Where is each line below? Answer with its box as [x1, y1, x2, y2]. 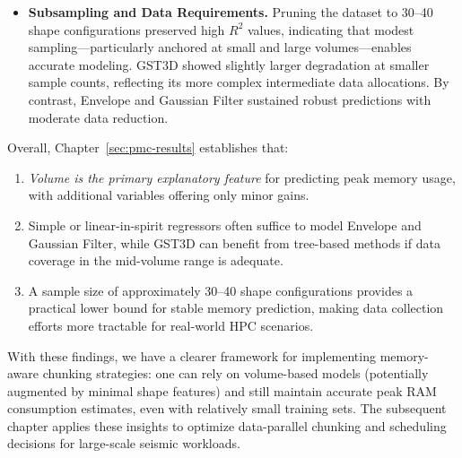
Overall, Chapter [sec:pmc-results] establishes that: [7, 138, 289, 157]
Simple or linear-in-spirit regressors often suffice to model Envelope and [28, 215, 422, 234]
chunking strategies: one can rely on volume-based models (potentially [42, 364, 429, 383]
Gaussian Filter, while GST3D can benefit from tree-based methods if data [28, 233, 440, 252]
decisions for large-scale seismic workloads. [7, 434, 240, 453]
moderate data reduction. [28, 108, 169, 126]
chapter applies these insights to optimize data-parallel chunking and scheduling [7, 416, 447, 435]
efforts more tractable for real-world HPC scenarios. [28, 315, 314, 334]
